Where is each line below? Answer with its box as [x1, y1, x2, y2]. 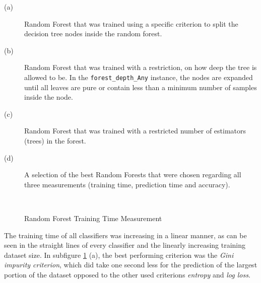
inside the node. [24, 92, 73, 102]
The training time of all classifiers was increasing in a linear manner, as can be [4, 230, 247, 240]
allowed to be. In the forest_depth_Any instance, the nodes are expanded [24, 72, 253, 82]
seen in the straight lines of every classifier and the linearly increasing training [4, 240, 246, 250]
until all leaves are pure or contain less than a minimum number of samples [24, 82, 257, 92]
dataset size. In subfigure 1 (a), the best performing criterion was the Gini [4, 249, 234, 260]
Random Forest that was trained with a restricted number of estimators [24, 125, 246, 136]
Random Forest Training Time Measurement [24, 213, 162, 223]
